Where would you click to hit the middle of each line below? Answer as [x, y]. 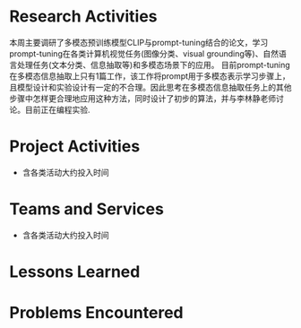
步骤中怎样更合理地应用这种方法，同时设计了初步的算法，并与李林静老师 [142, 98]
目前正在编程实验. [58, 109]
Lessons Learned [75, 272]
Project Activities [75, 147]
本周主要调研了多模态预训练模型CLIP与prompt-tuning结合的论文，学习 [139, 42]
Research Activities [84, 17]
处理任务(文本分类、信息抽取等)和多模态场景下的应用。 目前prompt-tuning [154, 65]
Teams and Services [86, 209]
